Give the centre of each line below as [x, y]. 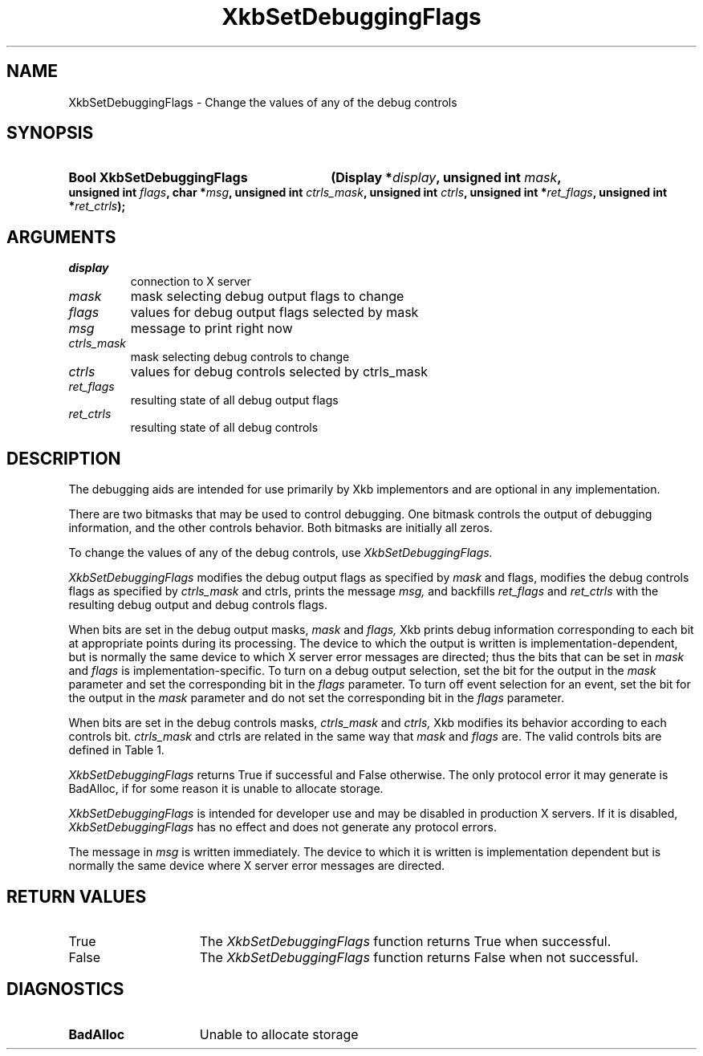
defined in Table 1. [116, 750]
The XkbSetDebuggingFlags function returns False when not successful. [419, 957]
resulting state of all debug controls [224, 428]
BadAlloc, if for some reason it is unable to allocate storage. [226, 789]
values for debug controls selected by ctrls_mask [279, 372]
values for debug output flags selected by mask [274, 313]
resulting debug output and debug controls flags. [198, 605]
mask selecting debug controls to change [240, 357]
